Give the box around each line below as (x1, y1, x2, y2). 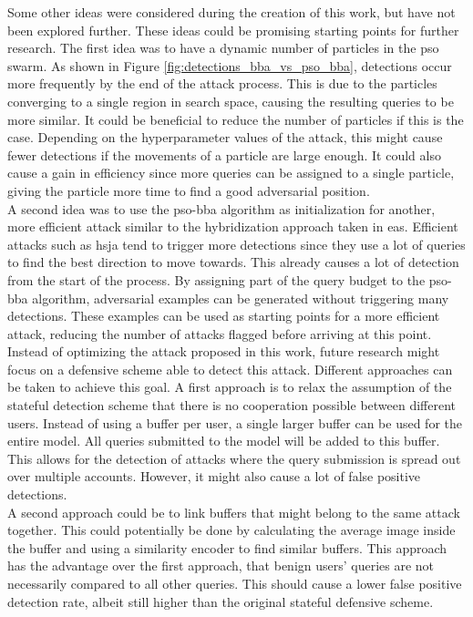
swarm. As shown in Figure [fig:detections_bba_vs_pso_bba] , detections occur (7, 56, 452, 75)
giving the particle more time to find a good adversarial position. (7, 180, 370, 200)
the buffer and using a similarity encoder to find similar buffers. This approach (7, 538, 447, 557)
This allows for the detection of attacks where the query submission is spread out (7, 448, 461, 468)
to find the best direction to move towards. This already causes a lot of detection (7, 252, 459, 272)
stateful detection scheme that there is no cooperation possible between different (7, 396, 457, 415)
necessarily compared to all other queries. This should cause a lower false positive (7, 574, 462, 592)
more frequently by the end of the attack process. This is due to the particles (7, 74, 437, 93)
